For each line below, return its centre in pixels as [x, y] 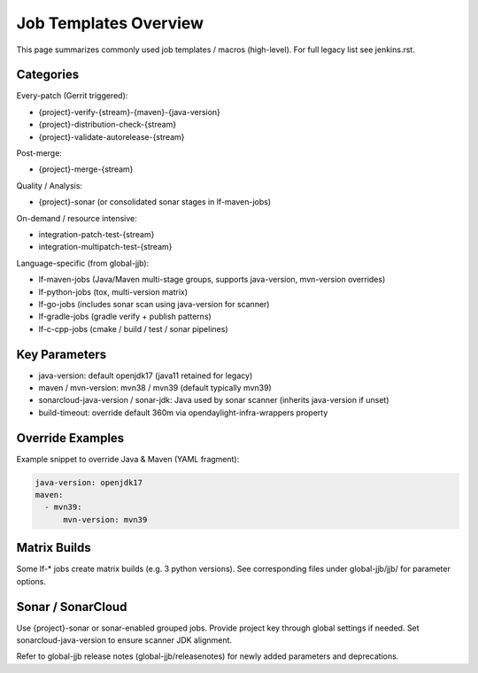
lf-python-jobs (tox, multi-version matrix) [113, 291]
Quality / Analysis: [50, 185]
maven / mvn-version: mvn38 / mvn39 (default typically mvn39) [155, 388]
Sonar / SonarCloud [72, 607]
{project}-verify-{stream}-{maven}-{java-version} [130, 112]
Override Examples [70, 438]
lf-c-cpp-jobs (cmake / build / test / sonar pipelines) [133, 329]
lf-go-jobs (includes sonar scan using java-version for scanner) [154, 304]
